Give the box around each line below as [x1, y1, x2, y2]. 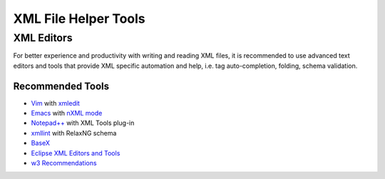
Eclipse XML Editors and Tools [31, 148, 120, 157]
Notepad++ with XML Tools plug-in [31, 118, 135, 128]
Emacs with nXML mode [31, 109, 103, 118]
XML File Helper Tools [13, 11, 145, 26]
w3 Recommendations [31, 159, 97, 168]
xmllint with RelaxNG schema [31, 128, 117, 137]
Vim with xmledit [31, 98, 80, 107]
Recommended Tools [13, 80, 110, 92]
